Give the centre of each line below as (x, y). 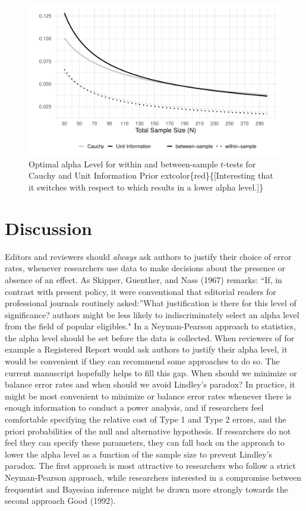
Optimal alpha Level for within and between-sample (123, 164)
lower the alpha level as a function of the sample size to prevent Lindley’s (139, 454)
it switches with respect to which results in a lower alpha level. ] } (146, 187)
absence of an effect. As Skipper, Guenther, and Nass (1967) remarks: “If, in (143, 279)
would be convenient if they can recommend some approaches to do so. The (142, 361)
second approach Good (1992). (60, 501)
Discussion (48, 228)
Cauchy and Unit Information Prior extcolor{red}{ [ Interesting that (151, 175)
